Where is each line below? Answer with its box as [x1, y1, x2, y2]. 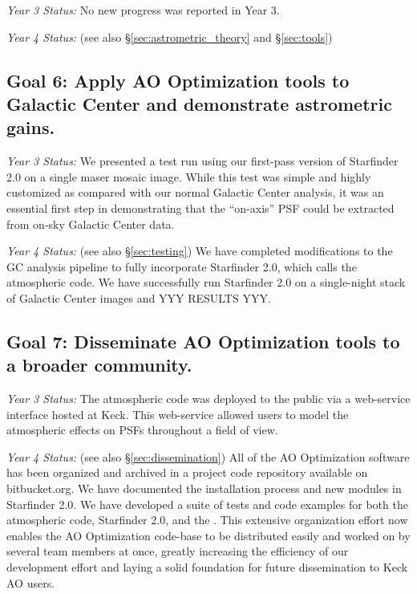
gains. [6, 115, 55, 140]
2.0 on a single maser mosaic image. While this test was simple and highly [6, 168, 371, 185]
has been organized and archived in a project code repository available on [6, 464, 368, 481]
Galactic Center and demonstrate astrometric [6, 91, 392, 116]
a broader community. [6, 352, 192, 377]
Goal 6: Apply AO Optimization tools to [6, 67, 350, 92]
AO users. [6, 574, 55, 591]
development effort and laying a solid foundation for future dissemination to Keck [6, 559, 408, 576]
